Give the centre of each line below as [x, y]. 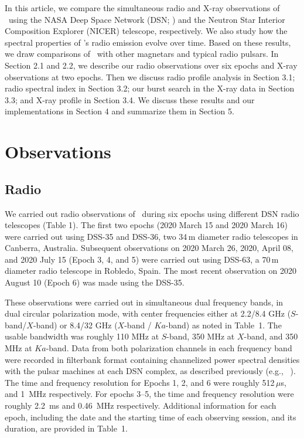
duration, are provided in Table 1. [66, 428]
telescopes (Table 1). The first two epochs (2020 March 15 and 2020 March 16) [146, 225]
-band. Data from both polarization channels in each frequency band [169, 348]
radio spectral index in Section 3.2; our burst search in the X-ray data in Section [150, 88]
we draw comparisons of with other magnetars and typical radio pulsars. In [142, 54]
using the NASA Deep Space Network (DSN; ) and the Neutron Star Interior [147, 19]
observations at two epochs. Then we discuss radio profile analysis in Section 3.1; [150, 77]
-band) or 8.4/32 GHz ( [75, 325]
